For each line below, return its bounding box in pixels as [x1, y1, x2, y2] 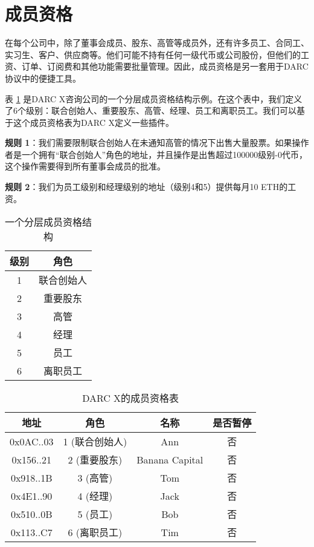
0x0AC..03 [10, 434, 54, 448]
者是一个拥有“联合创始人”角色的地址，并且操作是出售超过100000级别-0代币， [5, 148, 307, 160]
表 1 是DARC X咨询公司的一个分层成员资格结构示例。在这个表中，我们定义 [5, 92, 303, 105]
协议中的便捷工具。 [5, 71, 81, 84]
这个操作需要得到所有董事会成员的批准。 [5, 160, 165, 172]
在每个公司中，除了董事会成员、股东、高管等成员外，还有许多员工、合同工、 [5, 36, 309, 49]
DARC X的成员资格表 [82, 391, 179, 405]
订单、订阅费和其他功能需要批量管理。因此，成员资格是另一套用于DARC [21, 60, 309, 73]
